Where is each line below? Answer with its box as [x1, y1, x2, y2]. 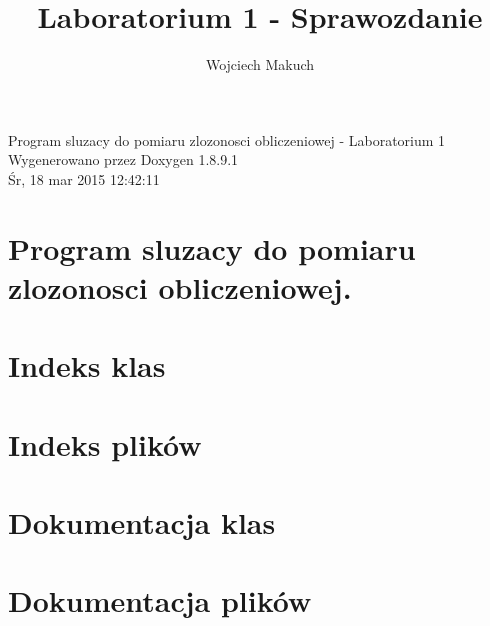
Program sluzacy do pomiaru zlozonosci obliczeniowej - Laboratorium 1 [8, 129, 446, 150]
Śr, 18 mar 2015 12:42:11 [8, 168, 160, 189]
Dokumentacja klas [8, 502, 276, 542]
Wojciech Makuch [205, 54, 315, 75]
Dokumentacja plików [8, 580, 312, 621]
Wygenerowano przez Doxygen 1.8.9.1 [8, 149, 239, 170]
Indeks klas [8, 345, 166, 386]
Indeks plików [8, 423, 202, 464]
